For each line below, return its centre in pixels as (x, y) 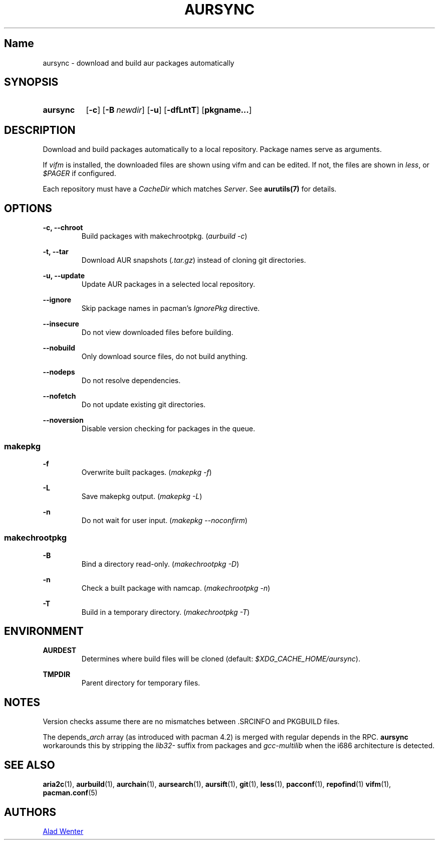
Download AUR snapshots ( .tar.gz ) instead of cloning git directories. (194, 260)
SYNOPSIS (31, 82)
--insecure (61, 324)
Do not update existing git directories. (144, 405)
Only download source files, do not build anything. (164, 357)
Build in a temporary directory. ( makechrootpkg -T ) (166, 612)
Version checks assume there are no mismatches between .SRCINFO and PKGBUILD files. (191, 722)
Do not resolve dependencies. (131, 381)
